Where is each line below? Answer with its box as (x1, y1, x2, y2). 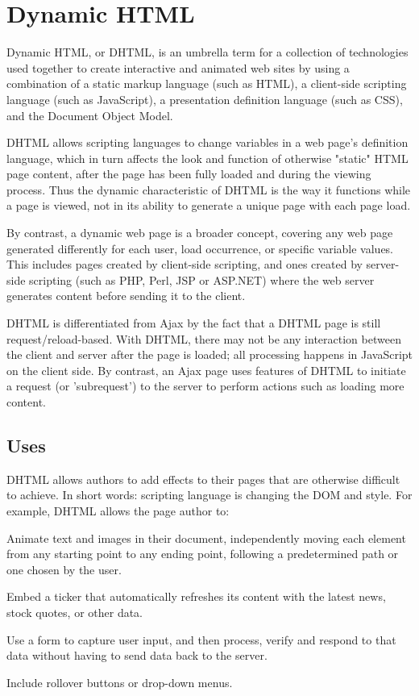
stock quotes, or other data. (6, 603, 143, 620)
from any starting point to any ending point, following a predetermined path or (6, 545, 399, 562)
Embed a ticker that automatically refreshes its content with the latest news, (6, 588, 386, 605)
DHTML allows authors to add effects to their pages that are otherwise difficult (6, 470, 400, 487)
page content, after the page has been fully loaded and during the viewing (6, 165, 371, 182)
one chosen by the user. (6, 561, 122, 577)
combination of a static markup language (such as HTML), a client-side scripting (6, 75, 407, 92)
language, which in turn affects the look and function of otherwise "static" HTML (6, 149, 409, 166)
